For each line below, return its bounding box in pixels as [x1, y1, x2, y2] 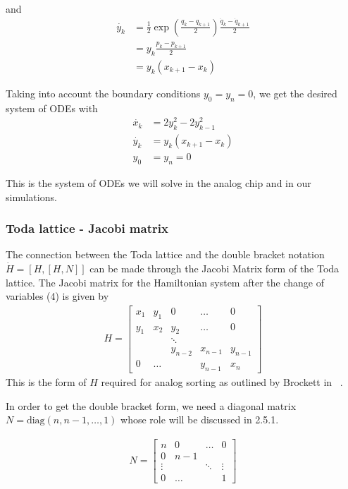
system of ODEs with [6, 100, 98, 115]
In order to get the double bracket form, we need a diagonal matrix [6, 398, 297, 413]
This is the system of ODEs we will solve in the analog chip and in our [6, 175, 311, 190]
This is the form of [6, 375, 87, 390]
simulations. [6, 189, 57, 204]
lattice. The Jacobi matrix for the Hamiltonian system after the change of [6, 274, 324, 289]
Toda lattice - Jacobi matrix [6, 219, 168, 237]
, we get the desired [253, 85, 337, 100]
